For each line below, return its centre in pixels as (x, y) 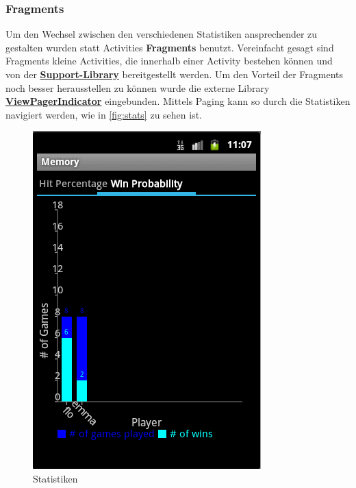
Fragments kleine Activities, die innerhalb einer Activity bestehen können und (169, 61)
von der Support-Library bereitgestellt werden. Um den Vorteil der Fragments (175, 74)
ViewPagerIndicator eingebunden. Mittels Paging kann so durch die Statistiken (178, 101)
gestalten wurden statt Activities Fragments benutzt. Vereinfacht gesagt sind (170, 47)
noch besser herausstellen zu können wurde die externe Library (138, 87)
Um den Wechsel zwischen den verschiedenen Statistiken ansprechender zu (162, 34)
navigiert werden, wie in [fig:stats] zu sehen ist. (104, 114)
